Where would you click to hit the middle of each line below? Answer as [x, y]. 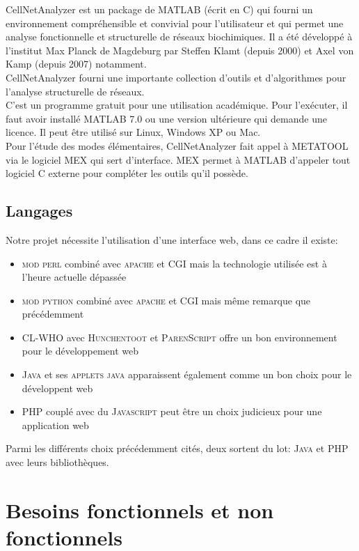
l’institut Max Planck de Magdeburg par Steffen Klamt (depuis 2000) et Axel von [180, 50]
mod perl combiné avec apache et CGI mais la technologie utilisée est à [174, 263]
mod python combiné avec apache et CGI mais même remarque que [166, 300]
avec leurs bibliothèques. [57, 462]
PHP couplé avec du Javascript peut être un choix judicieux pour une [172, 411]
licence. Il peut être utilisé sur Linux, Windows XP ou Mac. [133, 132]
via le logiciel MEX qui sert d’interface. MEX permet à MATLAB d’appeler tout [178, 159]
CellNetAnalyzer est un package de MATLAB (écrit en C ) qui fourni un [159, 9]
